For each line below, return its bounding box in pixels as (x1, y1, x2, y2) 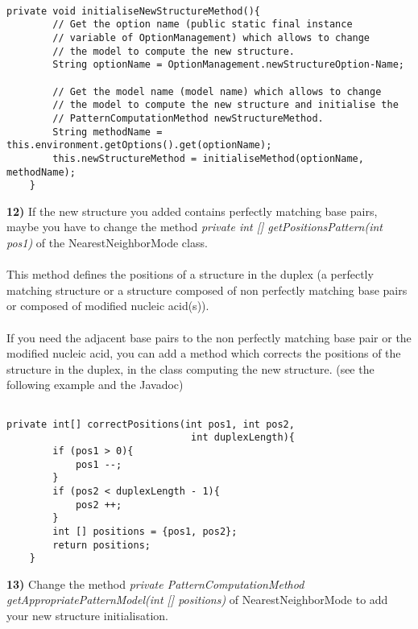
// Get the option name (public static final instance (52, 19, 353, 31)
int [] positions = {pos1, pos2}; (52, 525, 238, 537)
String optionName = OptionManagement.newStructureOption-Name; (52, 59, 404, 71)
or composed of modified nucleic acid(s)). (6, 297, 209, 314)
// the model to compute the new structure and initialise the (52, 99, 399, 111)
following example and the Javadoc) (6, 376, 184, 393)
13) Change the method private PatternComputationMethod (6, 575, 304, 592)
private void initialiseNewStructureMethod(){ (6, 5, 260, 17)
